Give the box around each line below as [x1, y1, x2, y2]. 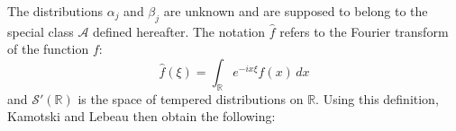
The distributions [7, 2, 103, 20]
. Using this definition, [315, 89, 439, 108]
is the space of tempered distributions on [78, 89, 304, 108]
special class [7, 22, 74, 40]
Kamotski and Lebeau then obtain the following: [7, 107, 276, 126]
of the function [7, 39, 89, 58]
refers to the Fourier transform [279, 22, 449, 40]
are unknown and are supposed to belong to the [163, 2, 428, 20]
